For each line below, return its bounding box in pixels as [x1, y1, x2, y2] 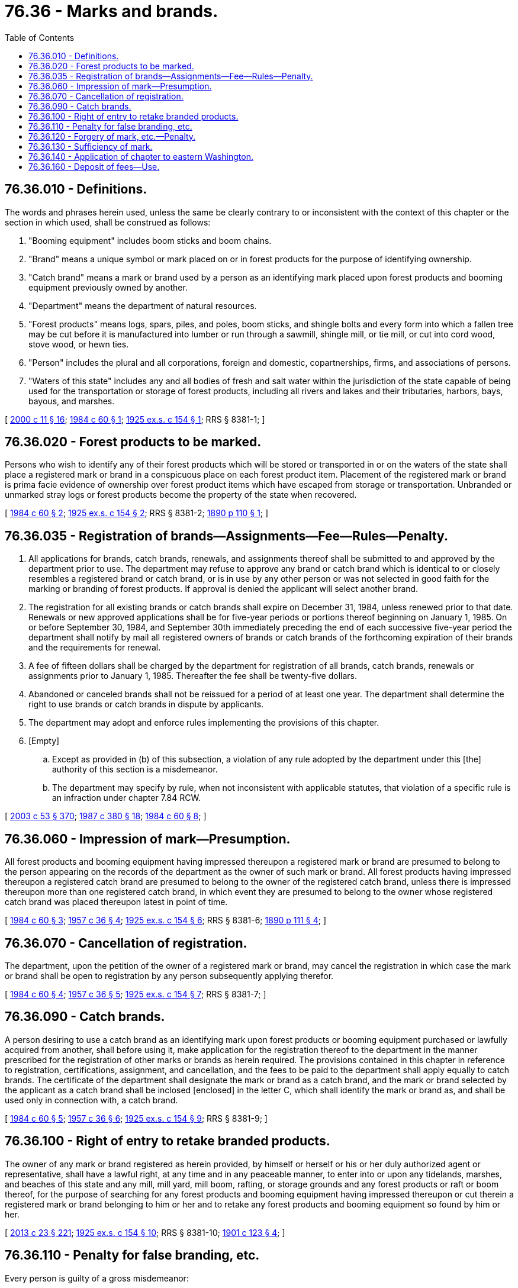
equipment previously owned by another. [28, 282, 188, 292]
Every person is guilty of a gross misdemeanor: [5, 1273, 189, 1283]
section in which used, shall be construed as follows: [5, 217, 211, 227]
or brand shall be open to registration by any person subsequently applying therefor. [5, 970, 334, 981]
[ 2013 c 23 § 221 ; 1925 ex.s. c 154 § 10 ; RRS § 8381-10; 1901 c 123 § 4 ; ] [5, 1227, 285, 1238]
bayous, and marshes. [28, 395, 115, 406]
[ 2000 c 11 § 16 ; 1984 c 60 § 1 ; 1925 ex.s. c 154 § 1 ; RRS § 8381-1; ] [5, 414, 265, 424]
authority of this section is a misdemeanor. [52, 764, 218, 775]
